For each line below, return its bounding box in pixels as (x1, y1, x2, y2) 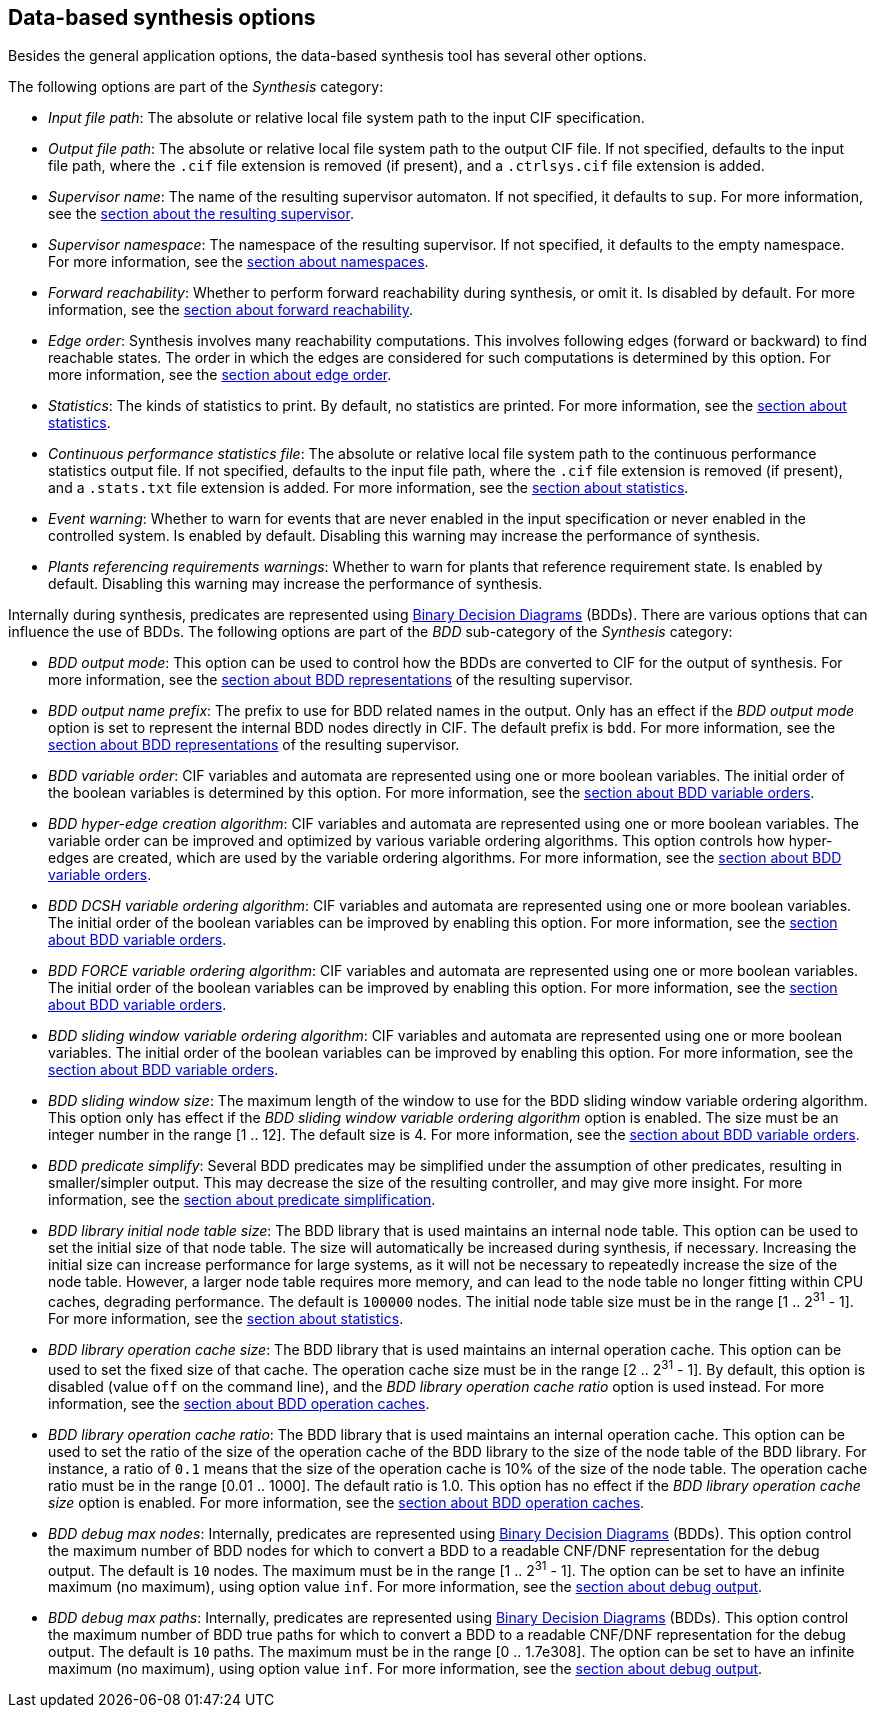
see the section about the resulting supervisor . (48, 205, 354, 223)
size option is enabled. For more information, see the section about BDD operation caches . (48, 1493, 645, 1511)
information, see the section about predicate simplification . (48, 1191, 436, 1209)
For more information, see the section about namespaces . (48, 253, 429, 271)
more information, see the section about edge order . (48, 366, 392, 384)
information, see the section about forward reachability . (48, 301, 414, 319)
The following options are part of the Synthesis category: (8, 78, 384, 96)
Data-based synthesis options (8, 5, 316, 30)
